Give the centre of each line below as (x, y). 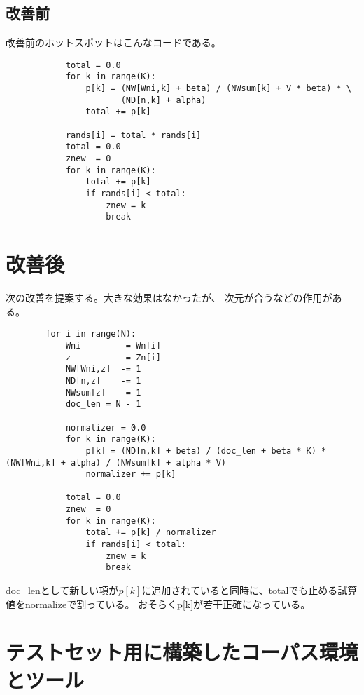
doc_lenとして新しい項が (62, 590)
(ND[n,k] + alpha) (163, 100)
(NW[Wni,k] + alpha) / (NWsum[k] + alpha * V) (116, 463)
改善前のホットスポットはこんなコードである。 (113, 42)
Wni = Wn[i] (113, 345)
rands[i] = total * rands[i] (133, 135)
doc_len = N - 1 (103, 404)
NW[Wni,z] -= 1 (103, 369)
